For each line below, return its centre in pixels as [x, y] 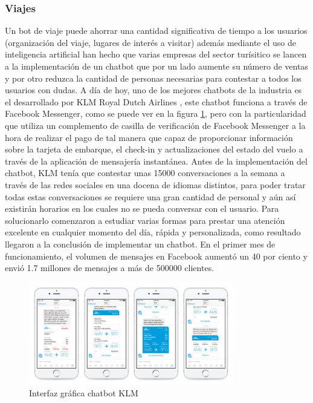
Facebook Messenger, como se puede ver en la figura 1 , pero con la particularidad [156, 113]
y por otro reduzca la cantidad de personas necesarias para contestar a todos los [153, 78]
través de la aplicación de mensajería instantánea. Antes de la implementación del [156, 161]
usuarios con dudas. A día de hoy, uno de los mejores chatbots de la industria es [153, 90]
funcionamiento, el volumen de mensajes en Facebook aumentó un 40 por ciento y [156, 256]
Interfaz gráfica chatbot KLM [84, 393]
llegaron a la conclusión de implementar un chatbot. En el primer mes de [140, 244]
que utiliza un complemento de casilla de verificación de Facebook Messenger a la [155, 125]
